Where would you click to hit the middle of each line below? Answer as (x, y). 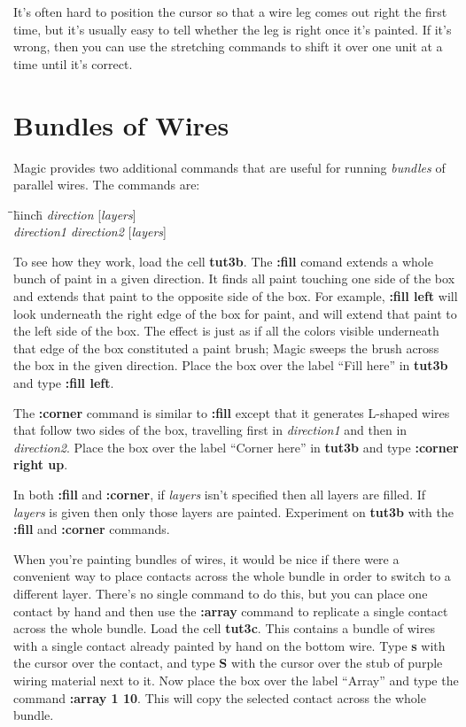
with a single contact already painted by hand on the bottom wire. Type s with (229, 645)
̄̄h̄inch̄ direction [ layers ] (75, 214)
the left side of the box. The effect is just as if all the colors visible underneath (226, 331)
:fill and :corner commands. (92, 529)
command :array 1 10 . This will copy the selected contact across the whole (220, 697)
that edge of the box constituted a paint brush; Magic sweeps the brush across (226, 348)
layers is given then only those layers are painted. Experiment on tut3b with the (233, 511)
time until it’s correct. (73, 63)
